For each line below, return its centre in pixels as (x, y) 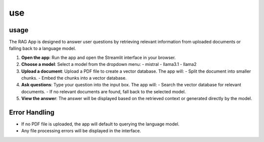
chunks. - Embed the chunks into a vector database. (74, 78)
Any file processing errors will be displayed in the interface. (81, 131)
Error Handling (32, 112)
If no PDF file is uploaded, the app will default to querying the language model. (100, 124)
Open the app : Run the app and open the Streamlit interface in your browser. (99, 57)
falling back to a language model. (43, 48)
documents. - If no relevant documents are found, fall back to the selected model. (104, 91)
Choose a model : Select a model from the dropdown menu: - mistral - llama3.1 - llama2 (109, 64)
